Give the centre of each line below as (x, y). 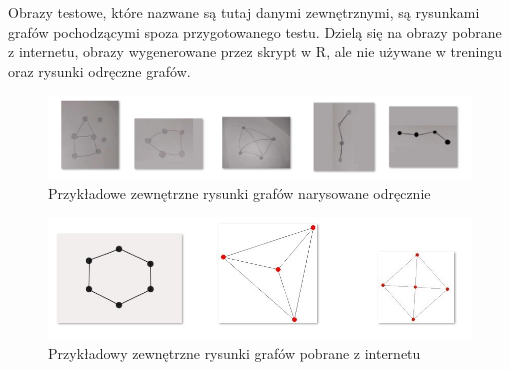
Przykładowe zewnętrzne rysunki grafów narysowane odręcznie (239, 193)
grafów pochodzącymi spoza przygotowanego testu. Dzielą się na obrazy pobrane (255, 31)
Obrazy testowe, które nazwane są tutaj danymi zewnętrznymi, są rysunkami (244, 12)
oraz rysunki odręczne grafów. (99, 70)
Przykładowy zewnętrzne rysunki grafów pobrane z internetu (234, 353)
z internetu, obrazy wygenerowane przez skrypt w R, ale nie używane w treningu (255, 51)
